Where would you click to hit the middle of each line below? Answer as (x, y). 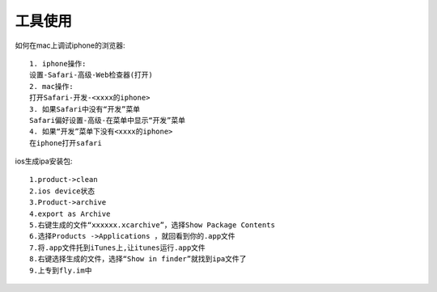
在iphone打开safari (66, 143)
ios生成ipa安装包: (44, 161)
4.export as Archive (70, 214)
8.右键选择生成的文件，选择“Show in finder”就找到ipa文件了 (138, 259)
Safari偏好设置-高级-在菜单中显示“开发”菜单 (108, 120)
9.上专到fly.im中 (61, 270)
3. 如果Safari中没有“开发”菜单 (85, 109)
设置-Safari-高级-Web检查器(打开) (91, 75)
